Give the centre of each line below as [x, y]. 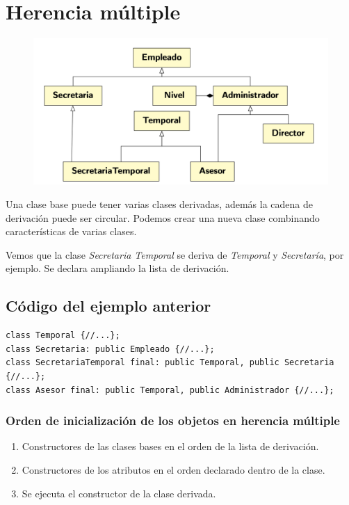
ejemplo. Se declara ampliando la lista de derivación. [117, 268]
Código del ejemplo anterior [108, 306]
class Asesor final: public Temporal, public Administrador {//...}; [170, 390]
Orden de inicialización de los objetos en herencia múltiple [173, 420]
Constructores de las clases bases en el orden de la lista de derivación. [170, 446]
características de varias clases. [71, 231]
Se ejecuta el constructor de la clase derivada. [119, 493]
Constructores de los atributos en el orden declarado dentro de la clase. [173, 470]
